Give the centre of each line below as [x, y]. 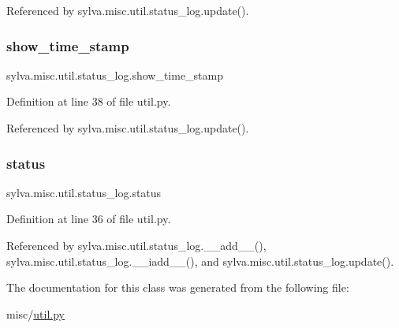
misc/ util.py [35, 313]
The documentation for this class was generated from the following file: [178, 287]
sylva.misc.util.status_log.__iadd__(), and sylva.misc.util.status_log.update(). [200, 261]
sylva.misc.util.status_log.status [84, 192]
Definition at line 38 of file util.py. [89, 101]
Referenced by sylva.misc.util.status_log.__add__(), [136, 245]
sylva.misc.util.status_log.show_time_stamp [115, 75]
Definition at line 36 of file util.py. [89, 219]
